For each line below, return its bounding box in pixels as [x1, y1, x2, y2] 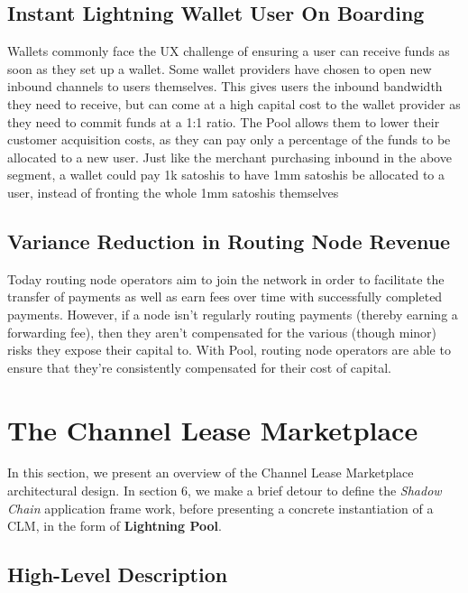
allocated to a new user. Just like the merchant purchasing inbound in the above [7, 147, 452, 166]
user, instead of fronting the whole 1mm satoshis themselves [7, 182, 339, 201]
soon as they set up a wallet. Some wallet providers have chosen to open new [7, 59, 432, 78]
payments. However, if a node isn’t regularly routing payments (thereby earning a [7, 304, 458, 323]
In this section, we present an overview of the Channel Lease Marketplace [7, 463, 414, 482]
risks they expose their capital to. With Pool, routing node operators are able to [7, 340, 451, 359]
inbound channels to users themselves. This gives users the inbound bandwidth [7, 77, 443, 96]
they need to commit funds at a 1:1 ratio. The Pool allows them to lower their [7, 112, 440, 131]
